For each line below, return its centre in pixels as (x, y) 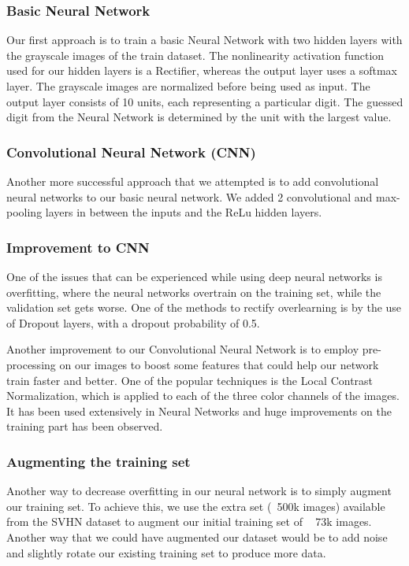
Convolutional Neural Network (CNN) (131, 152)
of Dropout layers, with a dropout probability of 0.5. (133, 322)
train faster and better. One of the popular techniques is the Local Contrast (190, 380)
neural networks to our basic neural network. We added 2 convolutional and (190, 196)
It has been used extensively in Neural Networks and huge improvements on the (199, 411)
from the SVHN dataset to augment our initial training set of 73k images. (189, 522)
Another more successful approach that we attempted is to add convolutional (193, 181)
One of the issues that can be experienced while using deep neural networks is (194, 276)
